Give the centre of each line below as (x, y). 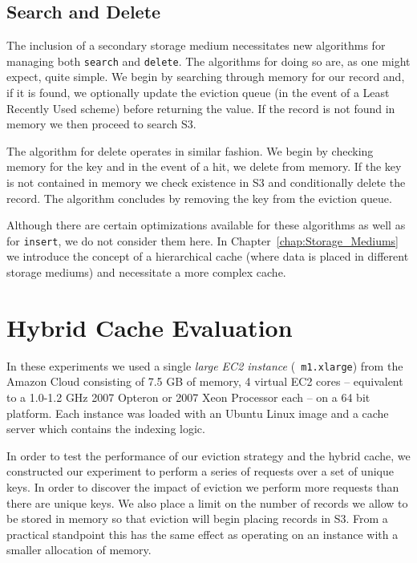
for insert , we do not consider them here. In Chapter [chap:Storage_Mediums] (202, 240)
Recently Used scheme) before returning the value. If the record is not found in (201, 108)
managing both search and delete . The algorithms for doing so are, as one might (208, 61)
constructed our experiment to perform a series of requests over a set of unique (200, 471)
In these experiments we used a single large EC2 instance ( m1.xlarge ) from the (205, 365)
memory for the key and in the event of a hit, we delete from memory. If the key (204, 166)
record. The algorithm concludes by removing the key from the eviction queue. (199, 198)
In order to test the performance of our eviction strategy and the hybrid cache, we (208, 455)
